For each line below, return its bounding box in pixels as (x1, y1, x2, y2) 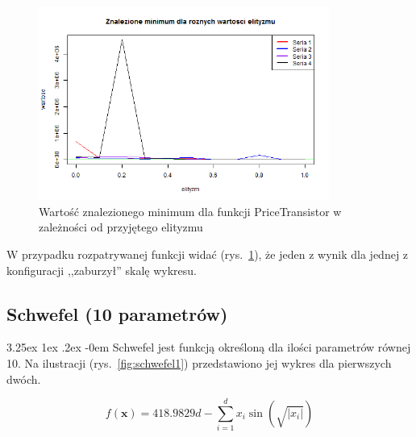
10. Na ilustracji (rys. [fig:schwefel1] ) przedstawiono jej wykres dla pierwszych (6, 355, 392, 372)
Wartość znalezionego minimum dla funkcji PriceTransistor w (39, 202, 342, 219)
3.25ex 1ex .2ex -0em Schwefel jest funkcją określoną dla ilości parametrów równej (6, 339, 411, 356)
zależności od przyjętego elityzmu (39, 218, 203, 235)
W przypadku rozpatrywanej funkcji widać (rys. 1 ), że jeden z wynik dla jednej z (6, 246, 409, 263)
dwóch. (6, 370, 41, 387)
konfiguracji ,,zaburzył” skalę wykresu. (6, 261, 197, 278)
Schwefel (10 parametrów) (6, 301, 228, 326)
